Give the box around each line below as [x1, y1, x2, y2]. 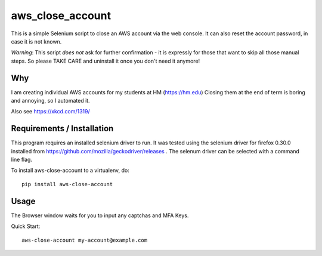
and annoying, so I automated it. [11, 97, 90, 104]
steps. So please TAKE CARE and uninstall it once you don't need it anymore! [11, 57, 200, 64]
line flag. [11, 156, 33, 164]
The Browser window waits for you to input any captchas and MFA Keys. [11, 212, 189, 219]
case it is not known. [11, 38, 62, 45]
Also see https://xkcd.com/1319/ [11, 108, 91, 115]
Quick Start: [11, 223, 41, 230]
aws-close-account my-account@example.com [21, 236, 148, 243]
